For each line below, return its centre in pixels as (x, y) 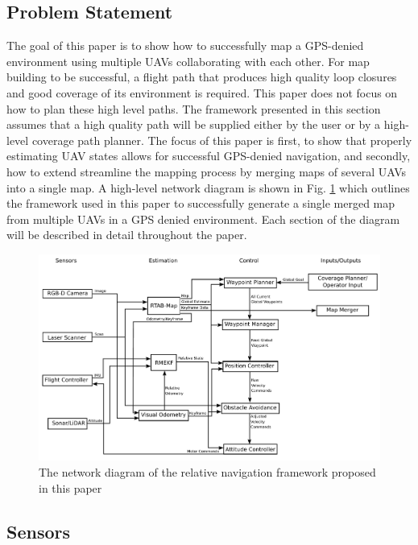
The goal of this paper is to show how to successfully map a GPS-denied (185, 45)
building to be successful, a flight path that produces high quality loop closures (202, 77)
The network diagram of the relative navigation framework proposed (207, 472)
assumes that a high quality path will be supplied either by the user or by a (194, 124)
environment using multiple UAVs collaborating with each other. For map (188, 61)
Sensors (39, 531)
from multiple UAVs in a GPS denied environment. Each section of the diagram (203, 219)
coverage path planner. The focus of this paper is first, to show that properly (222, 140)
